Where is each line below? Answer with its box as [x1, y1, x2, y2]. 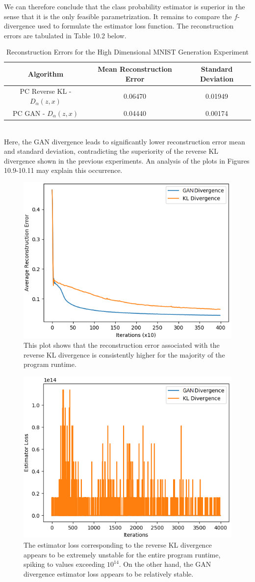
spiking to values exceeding [24, 559, 105, 569]
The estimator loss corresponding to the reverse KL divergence [24, 539, 212, 550]
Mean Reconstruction [98, 63, 172, 74]
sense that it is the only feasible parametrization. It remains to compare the [4, 11, 232, 21]
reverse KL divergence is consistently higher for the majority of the [24, 349, 225, 360]
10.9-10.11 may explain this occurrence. [4, 165, 123, 175]
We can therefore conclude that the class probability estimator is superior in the [4, 1, 245, 11]
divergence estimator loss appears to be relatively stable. [24, 568, 194, 579]
